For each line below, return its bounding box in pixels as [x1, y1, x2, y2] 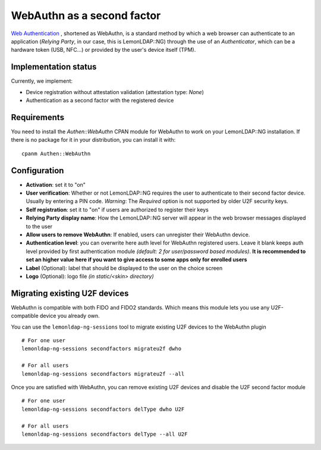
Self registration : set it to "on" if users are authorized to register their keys [26, 206, 209, 213]
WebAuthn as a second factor [11, 9, 161, 22]
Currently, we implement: [11, 77, 73, 85]
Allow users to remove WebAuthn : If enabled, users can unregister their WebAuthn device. [26, 231, 250, 238]
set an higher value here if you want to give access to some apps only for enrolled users [26, 256, 247, 263]
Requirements [11, 112, 65, 122]
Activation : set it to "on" [26, 181, 86, 188]
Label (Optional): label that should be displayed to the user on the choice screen [26, 264, 223, 271]
